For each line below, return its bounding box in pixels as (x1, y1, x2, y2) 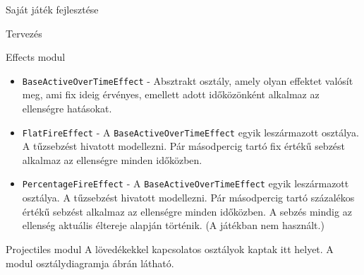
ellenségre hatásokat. (22, 101, 112, 116)
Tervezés (6, 25, 42, 40)
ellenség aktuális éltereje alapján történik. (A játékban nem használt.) (22, 218, 324, 233)
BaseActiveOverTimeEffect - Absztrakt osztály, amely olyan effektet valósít (22, 73, 353, 88)
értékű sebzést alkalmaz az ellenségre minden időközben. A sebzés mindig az (22, 204, 352, 218)
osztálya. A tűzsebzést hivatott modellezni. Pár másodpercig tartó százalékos (22, 190, 355, 205)
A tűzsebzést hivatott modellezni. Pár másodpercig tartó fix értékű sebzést (22, 139, 346, 153)
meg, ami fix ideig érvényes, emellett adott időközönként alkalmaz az (22, 87, 320, 102)
